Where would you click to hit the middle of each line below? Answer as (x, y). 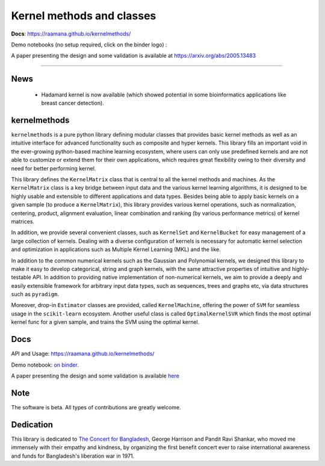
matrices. (23, 221)
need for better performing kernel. (54, 168)
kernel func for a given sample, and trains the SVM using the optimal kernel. (105, 322)
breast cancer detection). (73, 103)
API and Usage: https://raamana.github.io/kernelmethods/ (83, 354)
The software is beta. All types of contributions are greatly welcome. (96, 407)
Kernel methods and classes (84, 16)
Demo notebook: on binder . (45, 365)
